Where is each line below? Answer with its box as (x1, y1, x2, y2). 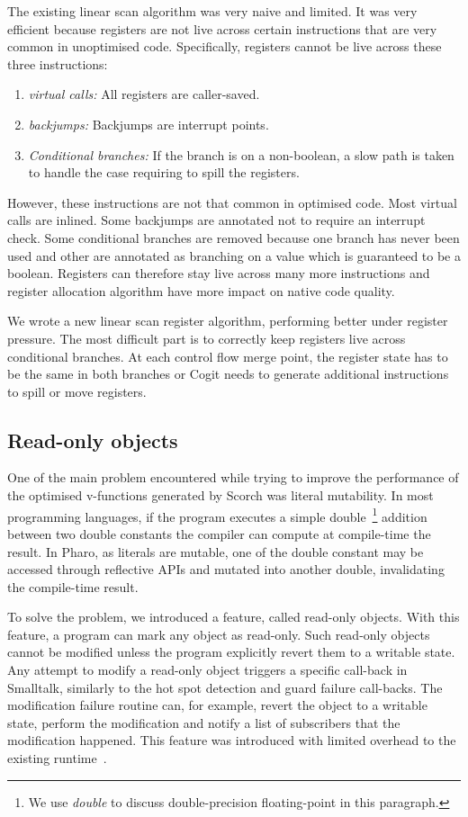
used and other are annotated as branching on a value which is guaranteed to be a (7, 246, 461, 265)
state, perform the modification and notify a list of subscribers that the (7, 713, 400, 732)
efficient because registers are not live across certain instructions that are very (7, 19, 437, 38)
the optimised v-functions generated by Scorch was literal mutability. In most (7, 486, 434, 505)
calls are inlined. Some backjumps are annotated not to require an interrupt (7, 211, 426, 229)
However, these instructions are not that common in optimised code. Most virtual (7, 193, 457, 211)
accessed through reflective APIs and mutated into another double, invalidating (7, 560, 445, 579)
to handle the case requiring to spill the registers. (28, 163, 300, 182)
